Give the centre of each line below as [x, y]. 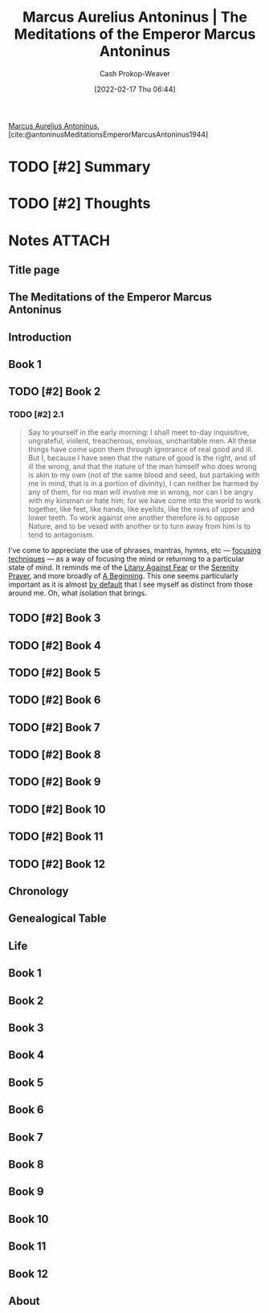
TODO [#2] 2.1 [36, 415]
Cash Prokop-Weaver [135, 73]
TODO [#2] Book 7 [54, 727]
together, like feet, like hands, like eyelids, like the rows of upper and [141, 509]
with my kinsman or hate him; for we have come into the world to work [144, 500]
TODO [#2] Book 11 [56, 837]
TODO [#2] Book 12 [57, 864]
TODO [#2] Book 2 [55, 392]
